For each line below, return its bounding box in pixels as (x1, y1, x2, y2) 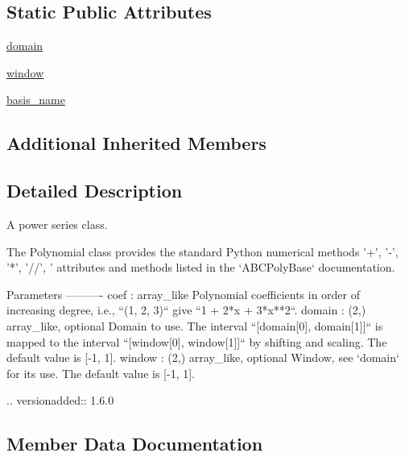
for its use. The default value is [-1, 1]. (6, 364, 195, 381)
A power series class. (6, 215, 108, 232)
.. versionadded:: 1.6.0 (6, 392, 114, 409)
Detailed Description (6, 178, 183, 203)
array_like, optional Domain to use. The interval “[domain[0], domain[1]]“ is (6, 317, 383, 334)
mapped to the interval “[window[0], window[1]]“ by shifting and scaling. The (6, 333, 387, 350)
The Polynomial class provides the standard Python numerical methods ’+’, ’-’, (6, 243, 399, 260)
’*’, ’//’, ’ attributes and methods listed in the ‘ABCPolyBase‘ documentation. (6, 259, 395, 276)
